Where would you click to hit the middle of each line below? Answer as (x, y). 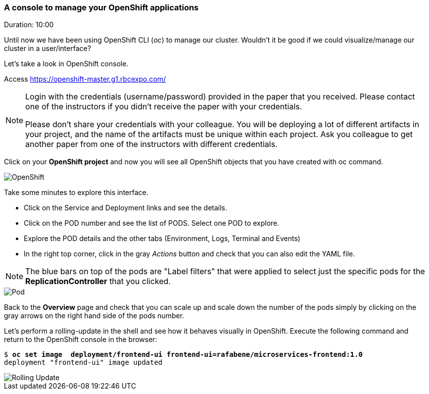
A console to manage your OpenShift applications (101, 7)
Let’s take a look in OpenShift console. (66, 64)
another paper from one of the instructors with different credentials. (151, 144)
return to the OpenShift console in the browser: (81, 340)
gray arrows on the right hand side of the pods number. (94, 316)
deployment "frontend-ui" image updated (83, 363)
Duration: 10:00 (29, 25)
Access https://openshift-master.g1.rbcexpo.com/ (85, 79)
